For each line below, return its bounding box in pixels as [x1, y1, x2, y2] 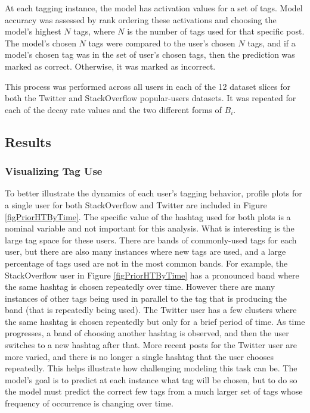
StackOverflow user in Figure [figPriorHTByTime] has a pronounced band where [5, 268, 299, 281]
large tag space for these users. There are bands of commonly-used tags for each [5, 233, 297, 246]
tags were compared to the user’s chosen [88, 36, 235, 49]
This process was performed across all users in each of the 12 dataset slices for [5, 80, 290, 92]
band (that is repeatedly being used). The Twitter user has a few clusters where [5, 304, 297, 316]
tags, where [73, 25, 115, 37]
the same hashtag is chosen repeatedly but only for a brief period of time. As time [5, 315, 305, 327]
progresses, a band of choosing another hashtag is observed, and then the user [5, 327, 289, 339]
